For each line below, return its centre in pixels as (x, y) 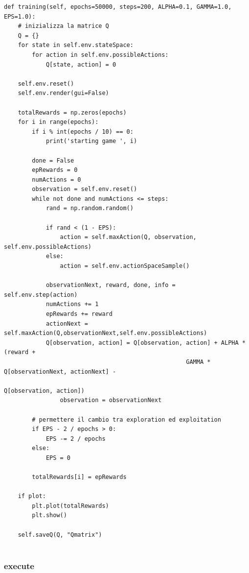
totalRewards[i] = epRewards (79, 477)
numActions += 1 (72, 304)
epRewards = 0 (55, 170)
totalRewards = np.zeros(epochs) (72, 112)
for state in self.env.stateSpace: (76, 45)
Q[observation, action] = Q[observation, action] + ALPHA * (146, 343)
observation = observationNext (111, 400)
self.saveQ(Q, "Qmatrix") (60, 535)
